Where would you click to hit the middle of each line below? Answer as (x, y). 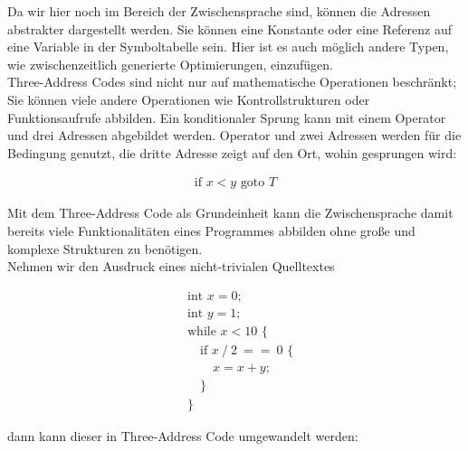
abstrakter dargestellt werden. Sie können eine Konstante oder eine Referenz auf (230, 28)
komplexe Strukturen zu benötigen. (105, 248)
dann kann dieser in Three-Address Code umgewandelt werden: (183, 435)
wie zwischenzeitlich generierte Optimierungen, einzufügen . (170, 64)
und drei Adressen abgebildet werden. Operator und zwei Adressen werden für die (234, 135)
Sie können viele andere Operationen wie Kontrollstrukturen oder (189, 99)
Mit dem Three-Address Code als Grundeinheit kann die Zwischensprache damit (230, 213)
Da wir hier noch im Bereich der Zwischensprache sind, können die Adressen (219, 11)
